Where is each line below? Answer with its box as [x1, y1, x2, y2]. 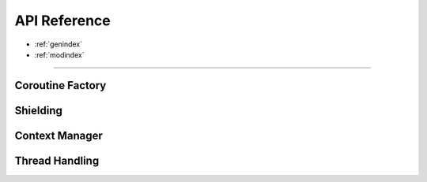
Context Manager [14, 128, 103, 142]
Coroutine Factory [14, 79, 107, 92]
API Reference [14, 12, 111, 29]
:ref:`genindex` [34, 39, 83, 49]
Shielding [14, 103, 62, 117]
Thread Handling [14, 154, 100, 167]
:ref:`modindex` [34, 50, 85, 59]
